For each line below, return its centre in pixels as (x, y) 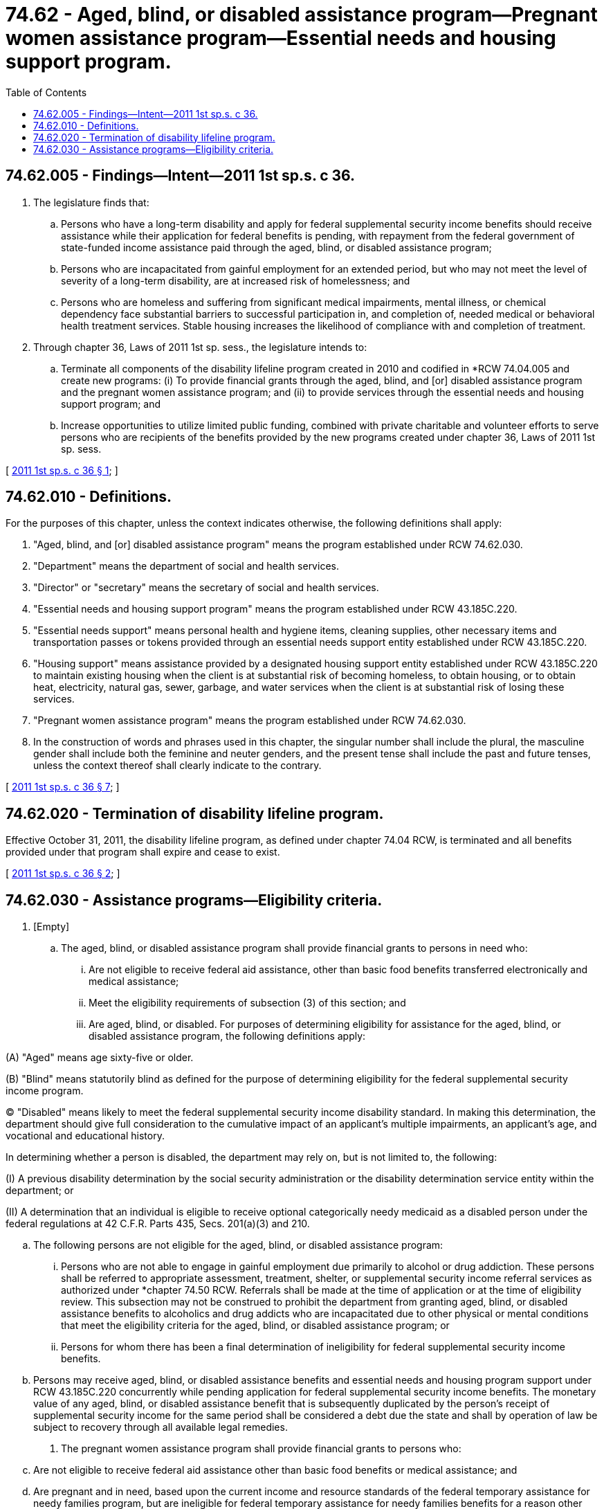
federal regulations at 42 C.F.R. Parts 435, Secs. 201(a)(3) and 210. (158, 1224)
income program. (45, 1091)
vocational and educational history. (85, 1136)
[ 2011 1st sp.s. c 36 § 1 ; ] (62, 470)
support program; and (111, 404)
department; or (40, 1191)
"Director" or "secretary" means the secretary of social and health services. (206, 588)
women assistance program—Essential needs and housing (281, 38)
